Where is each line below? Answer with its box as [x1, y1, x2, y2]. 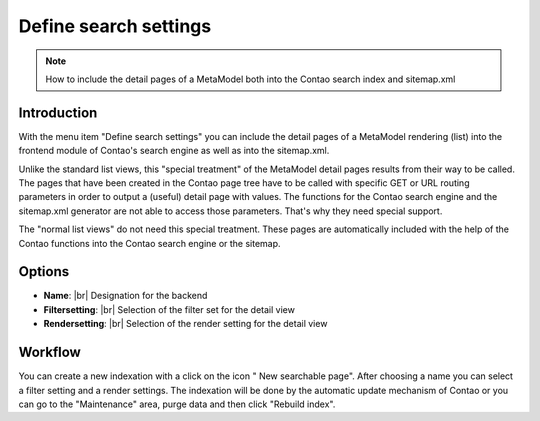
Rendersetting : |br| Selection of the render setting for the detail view [43, 318, 328, 330]
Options [18, 263, 70, 280]
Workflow [18, 344, 82, 361]
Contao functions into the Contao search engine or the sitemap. [18, 237, 281, 249]
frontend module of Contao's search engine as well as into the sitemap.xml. [18, 145, 330, 157]
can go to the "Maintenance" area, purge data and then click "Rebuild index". [18, 398, 336, 410]
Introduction [18, 104, 98, 121]
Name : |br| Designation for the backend [43, 290, 208, 302]
